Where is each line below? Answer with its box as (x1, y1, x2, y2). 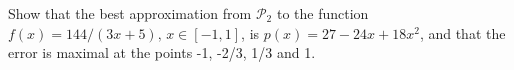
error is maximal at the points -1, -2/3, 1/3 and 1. (8, 42, 316, 63)
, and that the (419, 22, 506, 43)
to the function (276, 3, 369, 23)
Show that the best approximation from (8, 3, 252, 23)
